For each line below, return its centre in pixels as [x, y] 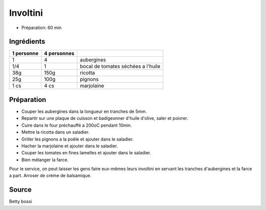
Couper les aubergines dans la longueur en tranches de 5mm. [84, 111]
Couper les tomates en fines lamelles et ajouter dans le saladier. [86, 153]
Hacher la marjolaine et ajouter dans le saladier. [70, 146]
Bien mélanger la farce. [45, 160]
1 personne [25, 53]
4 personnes [59, 53]
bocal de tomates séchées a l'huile [120, 67]
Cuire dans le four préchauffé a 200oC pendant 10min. [77, 125]
